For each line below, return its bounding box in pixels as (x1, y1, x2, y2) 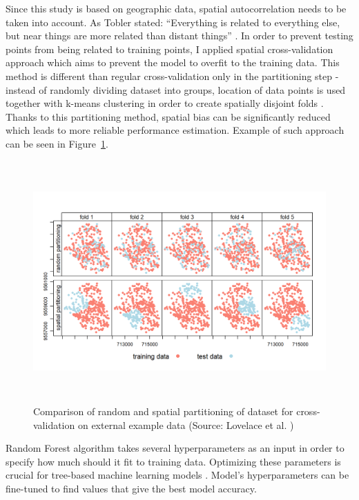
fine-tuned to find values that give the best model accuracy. (6, 481, 257, 496)
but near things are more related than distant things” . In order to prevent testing (6, 28, 353, 43)
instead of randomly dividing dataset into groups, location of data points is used (6, 82, 346, 97)
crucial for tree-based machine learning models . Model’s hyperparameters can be (6, 468, 349, 482)
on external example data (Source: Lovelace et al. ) (77, 417, 294, 432)
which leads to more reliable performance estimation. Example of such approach (6, 123, 345, 137)
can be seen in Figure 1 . (6, 136, 108, 150)
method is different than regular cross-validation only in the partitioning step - (6, 68, 339, 83)
